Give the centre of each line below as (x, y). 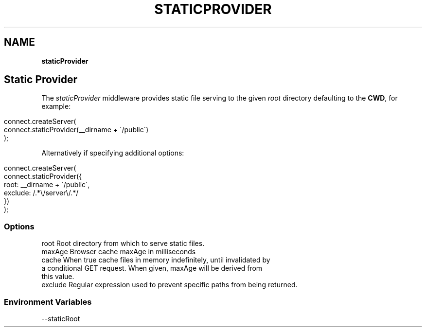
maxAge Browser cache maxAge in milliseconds (119, 252)
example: (56, 106)
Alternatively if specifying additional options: (113, 153)
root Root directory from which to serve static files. (123, 244)
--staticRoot (61, 318)
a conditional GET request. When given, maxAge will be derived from (152, 268)
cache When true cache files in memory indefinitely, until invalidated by (156, 260)
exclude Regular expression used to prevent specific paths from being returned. (169, 285)
